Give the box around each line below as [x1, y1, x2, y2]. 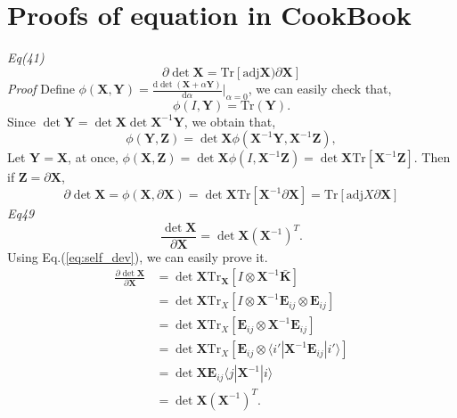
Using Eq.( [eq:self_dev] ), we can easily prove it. [7, 247, 268, 266]
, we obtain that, [184, 111, 276, 130]
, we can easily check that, [248, 79, 392, 98]
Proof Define [7, 79, 75, 98]
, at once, [68, 148, 118, 167]
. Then [413, 148, 451, 167]
